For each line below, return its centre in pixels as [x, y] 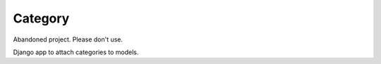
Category [41, 18]
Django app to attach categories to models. [76, 52]
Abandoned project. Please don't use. [68, 39]
